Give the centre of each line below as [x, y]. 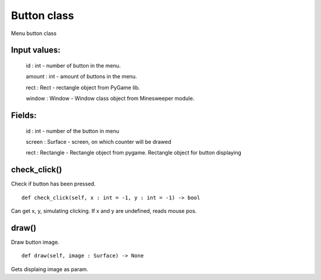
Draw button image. [35, 242]
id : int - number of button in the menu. [73, 65]
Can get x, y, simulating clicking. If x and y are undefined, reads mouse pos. [104, 211]
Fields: [24, 115]
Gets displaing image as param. [50, 269]
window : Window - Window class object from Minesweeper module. [110, 99]
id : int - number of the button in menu [73, 131]
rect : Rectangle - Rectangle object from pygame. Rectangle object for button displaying [134, 153]
